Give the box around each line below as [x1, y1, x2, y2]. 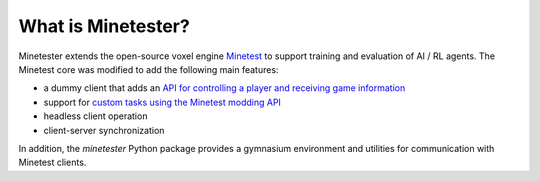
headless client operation [43, 110, 148, 122]
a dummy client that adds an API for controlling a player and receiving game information [43, 82, 406, 94]
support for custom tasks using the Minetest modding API [43, 96, 282, 108]
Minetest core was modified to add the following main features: [18, 63, 279, 75]
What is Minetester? [18, 15, 190, 37]
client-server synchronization [43, 124, 165, 136]
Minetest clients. [18, 156, 87, 169]
